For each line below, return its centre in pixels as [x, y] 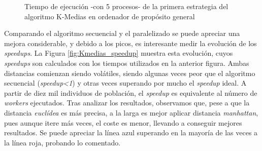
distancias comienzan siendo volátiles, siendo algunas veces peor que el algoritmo [130, 73]
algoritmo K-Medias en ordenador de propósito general [110, 16]
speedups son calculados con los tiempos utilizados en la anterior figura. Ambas [127, 63]
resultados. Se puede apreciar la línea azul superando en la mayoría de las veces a [131, 133]
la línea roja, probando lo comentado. [62, 142]
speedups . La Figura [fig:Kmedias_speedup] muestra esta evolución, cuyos [119, 53]
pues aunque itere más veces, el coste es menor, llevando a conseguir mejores [123, 122]
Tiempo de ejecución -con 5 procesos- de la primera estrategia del [126, 6]
